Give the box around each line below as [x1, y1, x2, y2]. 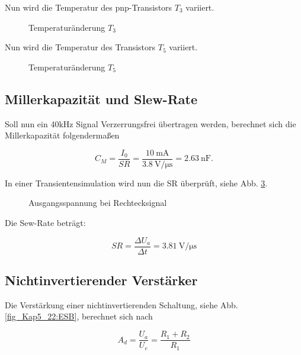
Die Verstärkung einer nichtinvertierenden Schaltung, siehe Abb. [5, 298, 238, 311]
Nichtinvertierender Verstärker [5, 271, 198, 289]
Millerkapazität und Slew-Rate [5, 89, 197, 108]
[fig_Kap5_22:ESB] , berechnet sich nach [5, 310, 153, 322]
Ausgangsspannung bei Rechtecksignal [28, 196, 167, 209]
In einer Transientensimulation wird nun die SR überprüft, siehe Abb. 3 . [5, 176, 268, 189]
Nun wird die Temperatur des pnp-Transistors [5, 1, 172, 13]
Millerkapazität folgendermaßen [5, 129, 120, 141]
